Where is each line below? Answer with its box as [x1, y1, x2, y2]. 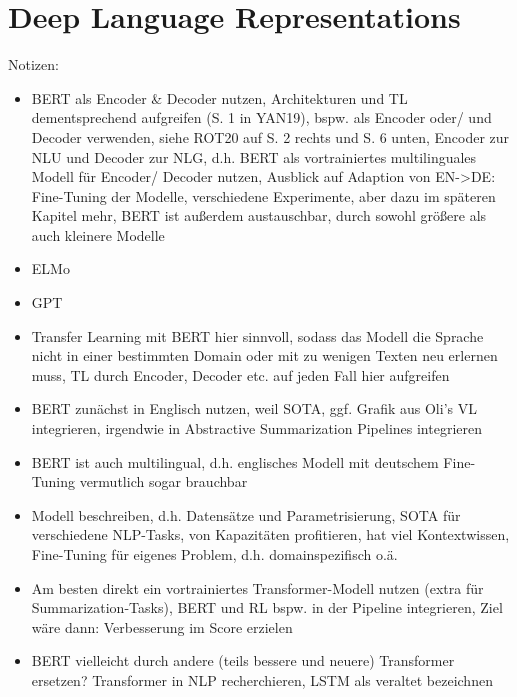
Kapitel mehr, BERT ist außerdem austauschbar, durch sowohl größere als [31, 205, 487, 226]
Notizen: [8, 54, 59, 75]
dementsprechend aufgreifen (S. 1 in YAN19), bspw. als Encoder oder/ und [31, 107, 492, 128]
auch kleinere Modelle [31, 224, 165, 245]
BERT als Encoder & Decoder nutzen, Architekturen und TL [31, 87, 408, 108]
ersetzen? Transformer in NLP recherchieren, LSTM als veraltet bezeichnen [31, 669, 493, 690]
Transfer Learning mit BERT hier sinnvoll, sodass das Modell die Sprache [31, 325, 484, 346]
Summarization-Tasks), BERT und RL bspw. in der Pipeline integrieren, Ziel [31, 597, 503, 618]
